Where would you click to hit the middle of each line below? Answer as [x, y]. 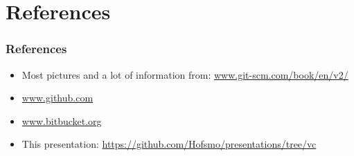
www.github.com [57, 98]
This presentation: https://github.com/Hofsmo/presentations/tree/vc [169, 144]
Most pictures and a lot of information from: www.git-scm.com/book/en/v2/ [185, 74]
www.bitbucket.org [62, 120]
